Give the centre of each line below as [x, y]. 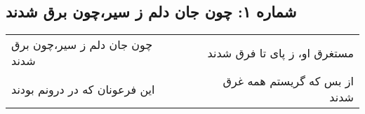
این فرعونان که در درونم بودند [83, 89]
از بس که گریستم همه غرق [288, 81]
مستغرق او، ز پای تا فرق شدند [280, 52]
